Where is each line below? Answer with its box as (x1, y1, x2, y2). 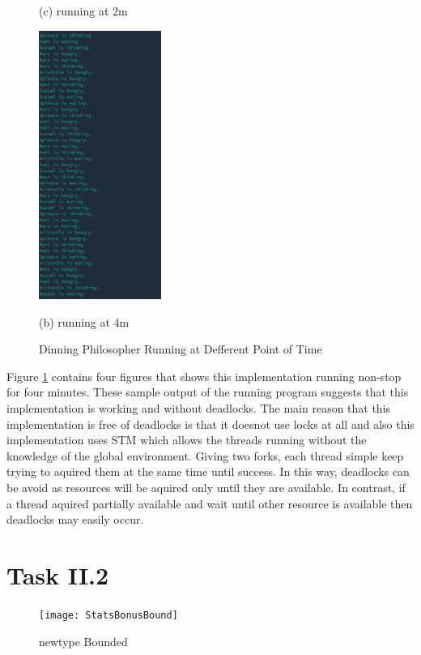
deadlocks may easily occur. (6, 511, 144, 528)
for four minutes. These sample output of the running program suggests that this (6, 383, 409, 400)
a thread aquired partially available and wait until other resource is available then (6, 494, 413, 512)
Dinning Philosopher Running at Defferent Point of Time (39, 340, 322, 357)
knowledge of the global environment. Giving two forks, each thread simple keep (6, 447, 404, 464)
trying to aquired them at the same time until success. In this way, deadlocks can (6, 463, 410, 480)
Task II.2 (6, 558, 109, 591)
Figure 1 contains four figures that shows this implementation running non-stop (6, 367, 402, 384)
